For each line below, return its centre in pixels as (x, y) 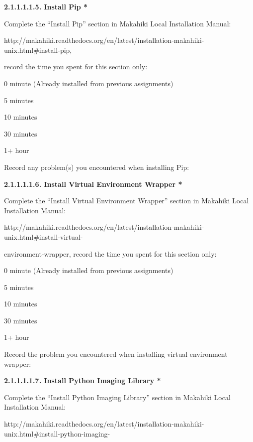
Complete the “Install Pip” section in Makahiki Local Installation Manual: (118, 23)
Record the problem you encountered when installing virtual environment (116, 354)
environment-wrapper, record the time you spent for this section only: (110, 253)
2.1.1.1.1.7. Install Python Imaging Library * (83, 380)
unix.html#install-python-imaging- (57, 433)
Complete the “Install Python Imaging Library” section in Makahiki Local (117, 397)
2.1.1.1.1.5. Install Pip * (46, 6)
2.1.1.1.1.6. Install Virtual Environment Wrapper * (93, 184)
